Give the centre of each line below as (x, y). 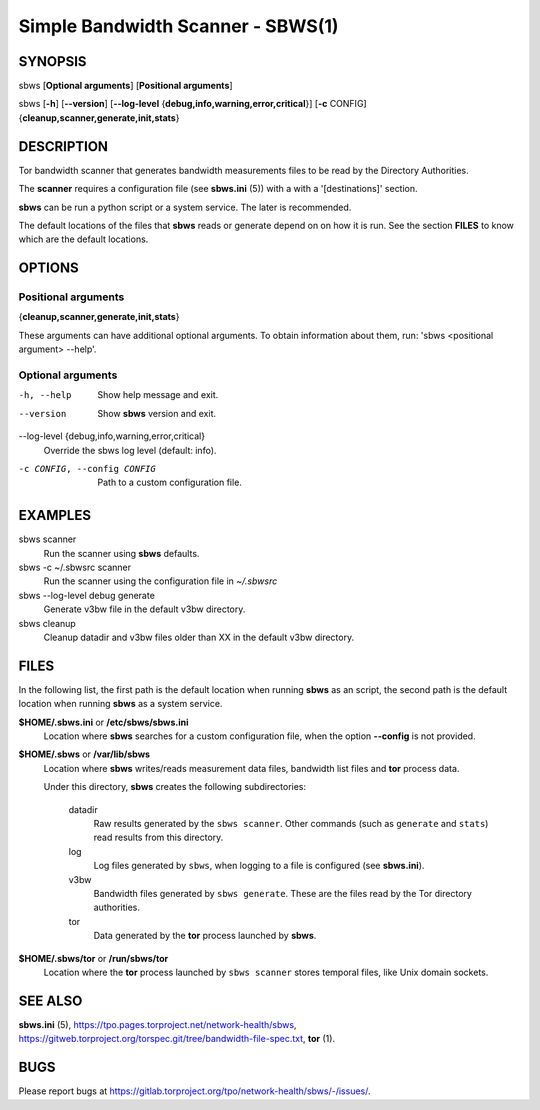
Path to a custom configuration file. (169, 482)
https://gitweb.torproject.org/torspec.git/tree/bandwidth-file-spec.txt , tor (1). (176, 1039)
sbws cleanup (47, 623)
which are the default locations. (83, 239)
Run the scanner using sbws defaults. (121, 553)
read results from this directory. (158, 837)
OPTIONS (48, 268)
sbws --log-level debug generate (86, 595)
